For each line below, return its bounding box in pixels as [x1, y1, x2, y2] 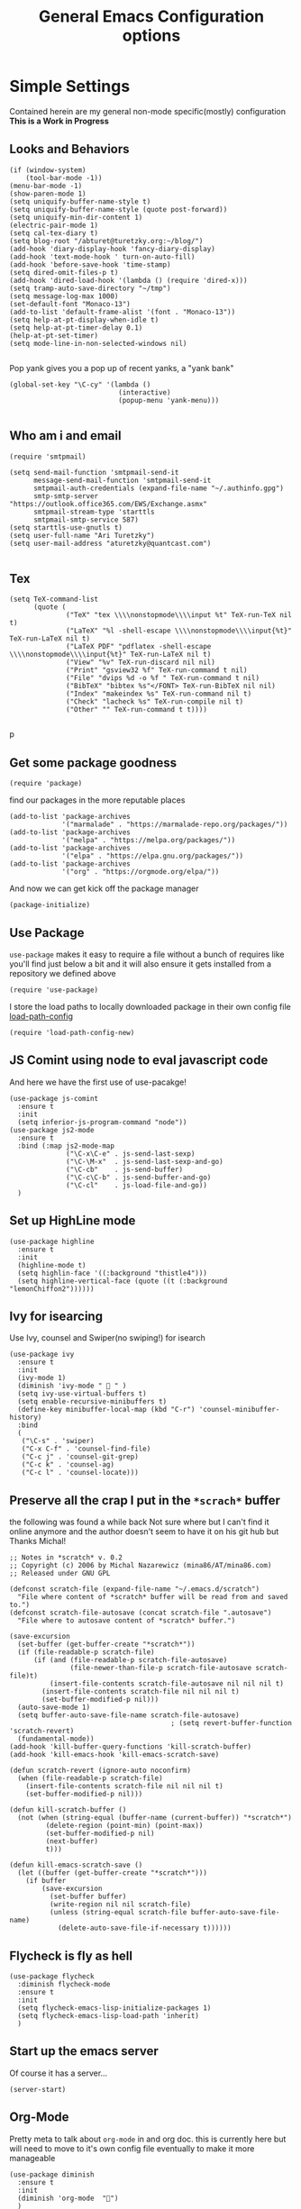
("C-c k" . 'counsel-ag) [21, 1460, 115, 1469]
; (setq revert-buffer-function [170, 1719, 293, 1728]
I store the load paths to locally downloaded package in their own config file [9, 1002, 291, 1012]
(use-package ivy [9, 1350, 75, 1359]
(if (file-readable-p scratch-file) [17, 1648, 155, 1657]
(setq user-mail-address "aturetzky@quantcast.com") [9, 539, 212, 548]
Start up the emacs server [9, 2043, 160, 2059]
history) [9, 1413, 42, 1423]
